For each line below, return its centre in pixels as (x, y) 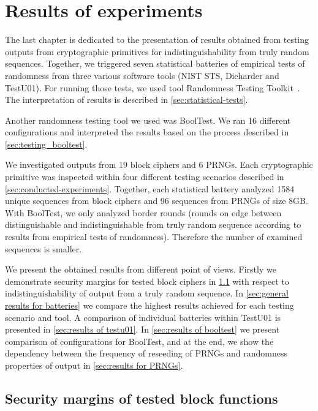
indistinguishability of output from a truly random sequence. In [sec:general (147, 293)
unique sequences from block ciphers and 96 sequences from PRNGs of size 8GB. (157, 201)
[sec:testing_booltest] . (46, 144)
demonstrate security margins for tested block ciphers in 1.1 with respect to (147, 281)
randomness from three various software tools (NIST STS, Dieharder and (142, 75)
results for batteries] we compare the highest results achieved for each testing (150, 305)
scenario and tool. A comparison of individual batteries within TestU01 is (143, 317)
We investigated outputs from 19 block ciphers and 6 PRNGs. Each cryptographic (159, 164)
